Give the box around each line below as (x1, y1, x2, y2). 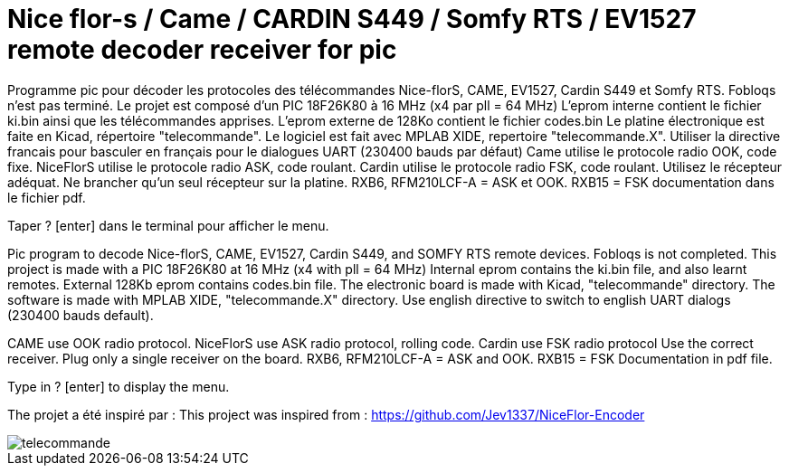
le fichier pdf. (7, 189, 86, 205)
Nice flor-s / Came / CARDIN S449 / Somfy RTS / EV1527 (7, 4, 697, 34)
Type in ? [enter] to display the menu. (7, 378, 230, 394)
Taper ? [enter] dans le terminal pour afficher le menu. (7, 217, 329, 233)
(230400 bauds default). (7, 307, 154, 323)
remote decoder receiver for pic (7, 34, 397, 65)
